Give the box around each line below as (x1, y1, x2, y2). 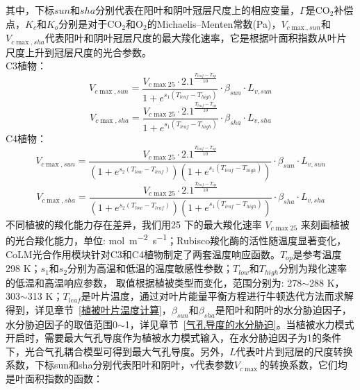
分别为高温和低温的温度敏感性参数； (67, 261, 234, 275)
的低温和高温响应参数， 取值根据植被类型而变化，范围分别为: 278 (6, 275, 302, 289)
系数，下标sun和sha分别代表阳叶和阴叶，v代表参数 (6, 357, 234, 372)
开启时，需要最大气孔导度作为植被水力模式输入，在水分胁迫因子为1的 (6, 330, 322, 345)
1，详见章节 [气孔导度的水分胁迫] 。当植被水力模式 (124, 316, 354, 331)
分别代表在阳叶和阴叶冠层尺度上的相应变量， (95, 3, 300, 17)
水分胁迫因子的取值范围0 (6, 316, 117, 331)
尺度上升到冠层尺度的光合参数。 (6, 44, 152, 59)
